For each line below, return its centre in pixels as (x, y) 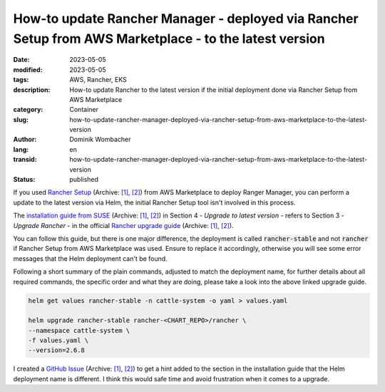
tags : (21, 80)
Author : (25, 140)
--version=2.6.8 (57, 350)
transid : (25, 160)
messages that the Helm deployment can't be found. (90, 258)
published (84, 180)
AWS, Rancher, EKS (98, 80)
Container (84, 110)
